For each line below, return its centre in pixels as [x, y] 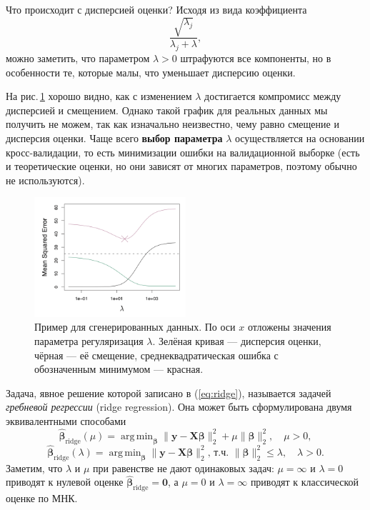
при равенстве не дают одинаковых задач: [184, 467]
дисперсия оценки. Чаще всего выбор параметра [114, 137]
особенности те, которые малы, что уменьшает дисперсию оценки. [151, 72]
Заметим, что [34, 467]
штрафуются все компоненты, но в [256, 57]
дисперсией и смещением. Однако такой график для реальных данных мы [167, 110]
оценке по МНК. [42, 498]
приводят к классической [305, 482]
